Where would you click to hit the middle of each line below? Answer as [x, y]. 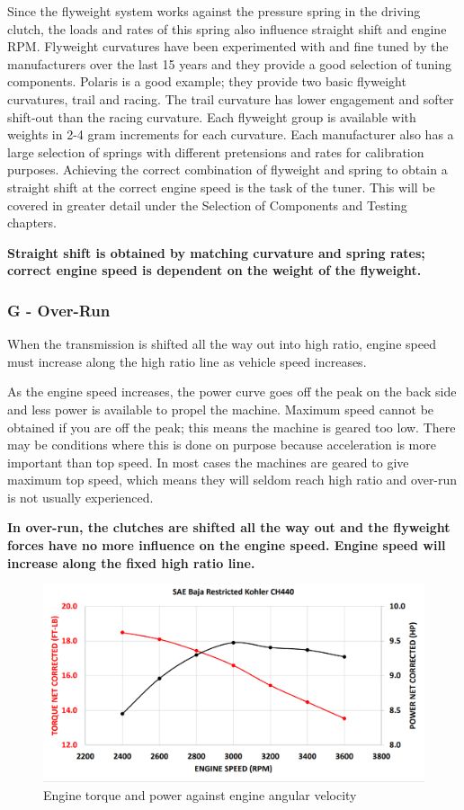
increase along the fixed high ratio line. [131, 562]
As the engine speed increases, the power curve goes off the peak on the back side [232, 392]
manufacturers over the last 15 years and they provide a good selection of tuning [230, 63]
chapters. [32, 223]
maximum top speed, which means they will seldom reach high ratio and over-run [232, 480]
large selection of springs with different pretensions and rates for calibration [216, 151]
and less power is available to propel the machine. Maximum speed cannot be [221, 409]
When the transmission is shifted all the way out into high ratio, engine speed [222, 344]
